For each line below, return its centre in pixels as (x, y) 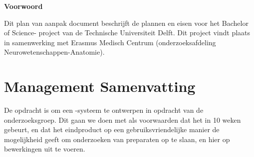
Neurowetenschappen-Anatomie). (54, 52)
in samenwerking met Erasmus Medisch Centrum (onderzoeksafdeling (110, 42)
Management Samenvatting (100, 86)
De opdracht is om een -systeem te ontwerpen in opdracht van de (104, 110)
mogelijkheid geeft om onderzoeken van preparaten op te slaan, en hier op (117, 139)
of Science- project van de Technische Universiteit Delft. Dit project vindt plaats (127, 33)
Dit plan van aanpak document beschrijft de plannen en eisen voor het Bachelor (126, 23)
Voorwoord (23, 6)
